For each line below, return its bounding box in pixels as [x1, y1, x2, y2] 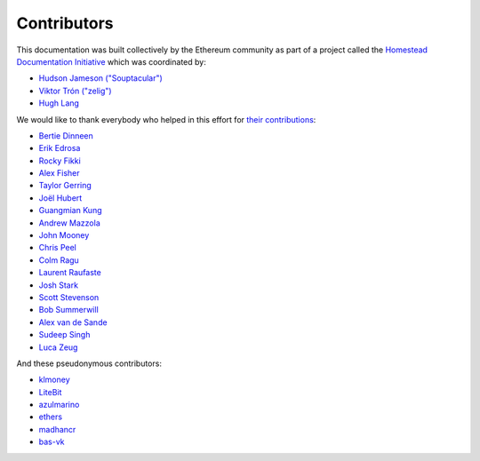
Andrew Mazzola [38, 218, 101, 228]
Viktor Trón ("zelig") [38, 85, 112, 96]
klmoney [38, 374, 70, 385]
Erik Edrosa [38, 143, 81, 154]
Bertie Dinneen [38, 130, 93, 141]
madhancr [38, 424, 76, 434]
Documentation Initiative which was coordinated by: [16, 56, 206, 67]
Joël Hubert [38, 192, 83, 203]
